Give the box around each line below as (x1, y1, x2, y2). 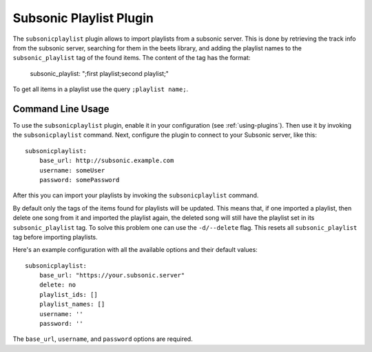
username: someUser (39, 166, 105, 174)
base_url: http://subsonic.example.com (39, 157, 174, 165)
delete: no (39, 281, 76, 289)
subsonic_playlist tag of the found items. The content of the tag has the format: (12, 54, 251, 62)
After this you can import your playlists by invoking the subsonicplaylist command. (12, 191, 259, 199)
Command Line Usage (12, 103, 110, 115)
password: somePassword (39, 176, 120, 184)
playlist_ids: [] (39, 291, 98, 298)
